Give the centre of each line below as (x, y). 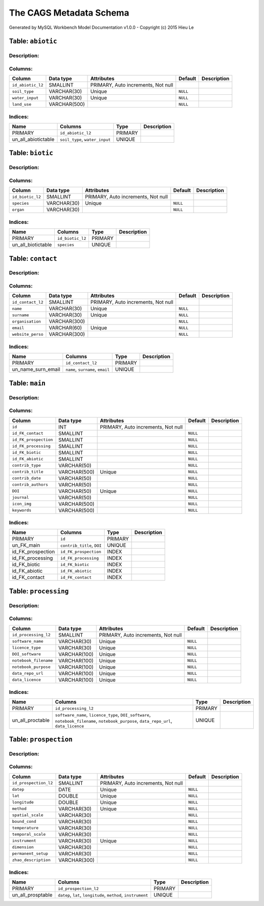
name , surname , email (88, 369)
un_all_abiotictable (33, 139)
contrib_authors (30, 485)
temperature (25, 828)
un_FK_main (26, 545)
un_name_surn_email (36, 369)
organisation (26, 321)
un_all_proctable (31, 720)
